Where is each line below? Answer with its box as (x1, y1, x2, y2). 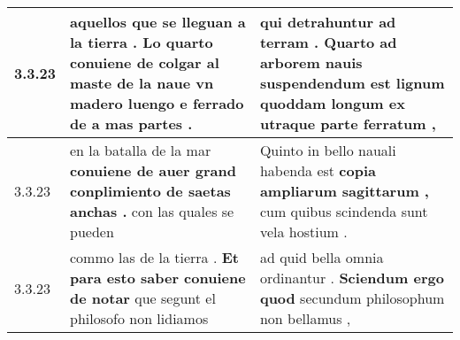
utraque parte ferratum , (259, 113, 436, 134)
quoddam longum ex (259, 93, 405, 113)
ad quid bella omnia (259, 247, 384, 267)
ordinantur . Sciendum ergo (259, 267, 444, 288)
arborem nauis (259, 52, 363, 73)
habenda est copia (259, 160, 377, 181)
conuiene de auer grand (70, 160, 236, 181)
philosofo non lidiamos (70, 308, 209, 328)
